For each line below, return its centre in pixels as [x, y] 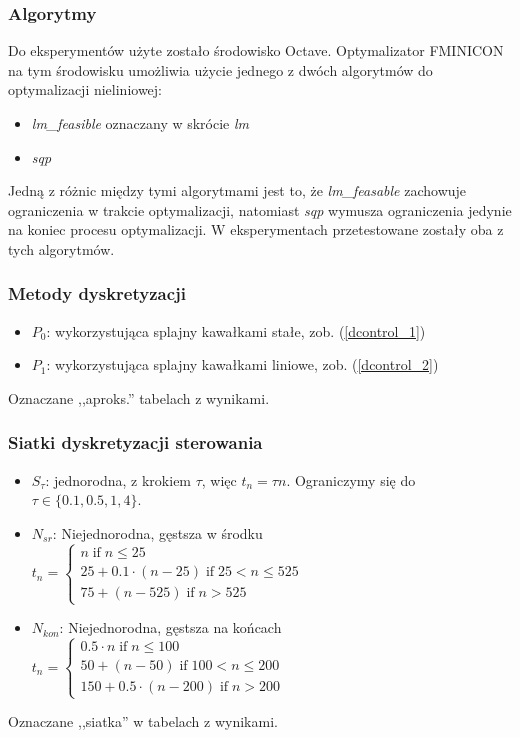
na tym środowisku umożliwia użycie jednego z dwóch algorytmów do [220, 69]
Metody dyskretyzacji [97, 293]
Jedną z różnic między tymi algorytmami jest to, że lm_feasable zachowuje [237, 190]
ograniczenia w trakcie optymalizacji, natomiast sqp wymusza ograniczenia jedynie [260, 209]
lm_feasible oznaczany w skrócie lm [140, 123]
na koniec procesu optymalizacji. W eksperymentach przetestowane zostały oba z [256, 229]
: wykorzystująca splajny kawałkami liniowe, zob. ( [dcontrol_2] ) [242, 364]
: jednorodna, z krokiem [118, 479]
